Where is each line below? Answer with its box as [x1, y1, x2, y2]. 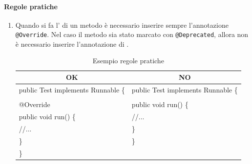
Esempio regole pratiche [92, 55, 164, 65]
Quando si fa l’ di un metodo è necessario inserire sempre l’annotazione [15, 19, 229, 30]
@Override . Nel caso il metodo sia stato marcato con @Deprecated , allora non [15, 29, 249, 39]
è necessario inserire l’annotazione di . [15, 39, 129, 49]
